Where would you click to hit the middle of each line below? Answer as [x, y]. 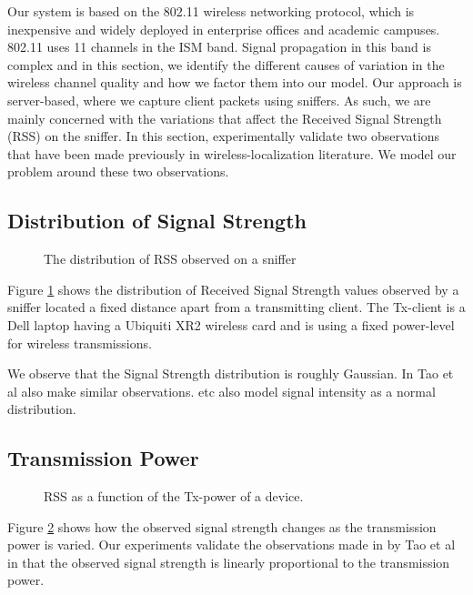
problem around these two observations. [118, 171]
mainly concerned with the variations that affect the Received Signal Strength [225, 118]
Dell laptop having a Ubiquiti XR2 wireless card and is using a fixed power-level [231, 324]
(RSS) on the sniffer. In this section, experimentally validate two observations [224, 136]
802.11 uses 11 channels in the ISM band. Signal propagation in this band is [219, 47]
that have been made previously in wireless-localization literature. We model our [232, 153]
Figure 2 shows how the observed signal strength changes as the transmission [222, 526]
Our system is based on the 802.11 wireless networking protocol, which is [211, 11]
